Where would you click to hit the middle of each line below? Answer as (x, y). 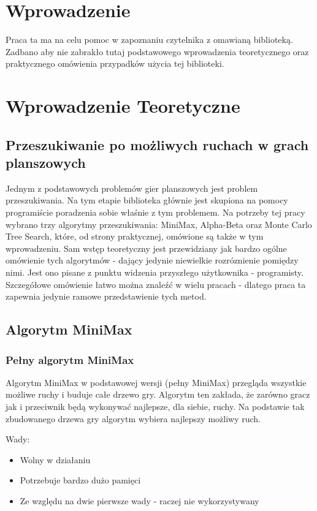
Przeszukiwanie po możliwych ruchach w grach (157, 144)
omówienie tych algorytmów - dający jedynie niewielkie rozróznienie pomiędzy (152, 260)
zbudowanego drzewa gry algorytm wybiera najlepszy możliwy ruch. (133, 418)
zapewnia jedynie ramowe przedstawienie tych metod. (106, 296)
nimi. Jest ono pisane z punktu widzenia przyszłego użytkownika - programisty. (155, 272)
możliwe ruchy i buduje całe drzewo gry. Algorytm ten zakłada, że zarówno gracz (158, 394)
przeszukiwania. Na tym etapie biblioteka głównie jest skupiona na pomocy (147, 200)
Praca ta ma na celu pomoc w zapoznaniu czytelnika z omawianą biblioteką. (149, 40)
